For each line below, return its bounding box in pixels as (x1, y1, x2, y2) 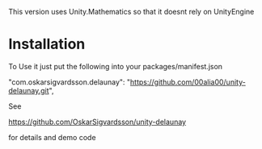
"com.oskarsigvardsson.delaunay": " (8, 77, 131, 87)
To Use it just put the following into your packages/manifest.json (8, 61, 223, 71)
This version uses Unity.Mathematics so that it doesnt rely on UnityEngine (8, 7, 255, 16)
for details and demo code (8, 132, 96, 142)
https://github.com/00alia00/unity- (129, 77, 247, 87)
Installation (8, 35, 86, 53)
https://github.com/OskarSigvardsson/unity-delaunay (8, 117, 187, 126)
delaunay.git (8, 85, 50, 95)
